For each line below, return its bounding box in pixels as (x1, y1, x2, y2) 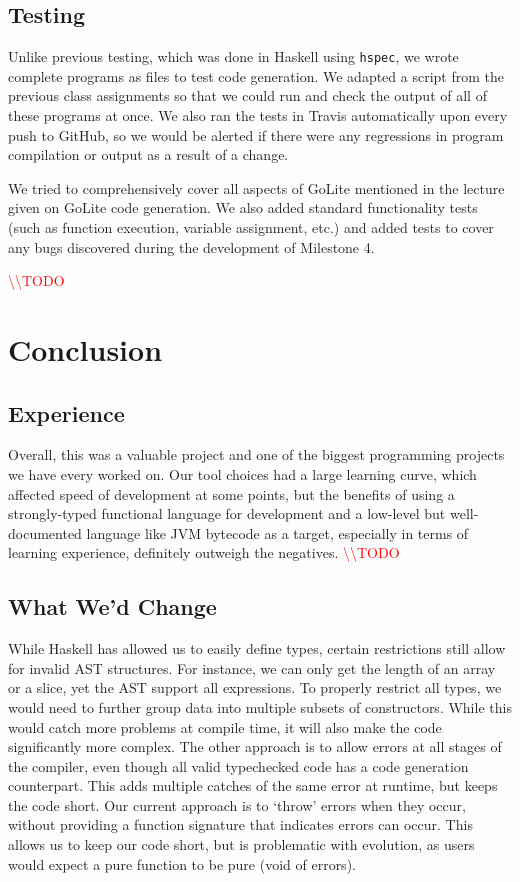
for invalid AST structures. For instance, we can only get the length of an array (8, 657, 496, 678)
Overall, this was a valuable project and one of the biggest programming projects (8, 444, 505, 465)
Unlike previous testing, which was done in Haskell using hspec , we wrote (8, 46, 459, 67)
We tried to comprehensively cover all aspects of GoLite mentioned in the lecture (8, 177, 505, 198)
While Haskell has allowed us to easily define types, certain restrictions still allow (8, 638, 506, 659)
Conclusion (8, 328, 163, 369)
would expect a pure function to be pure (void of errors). (8, 853, 356, 874)
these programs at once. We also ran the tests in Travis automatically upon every (8, 105, 508, 126)
